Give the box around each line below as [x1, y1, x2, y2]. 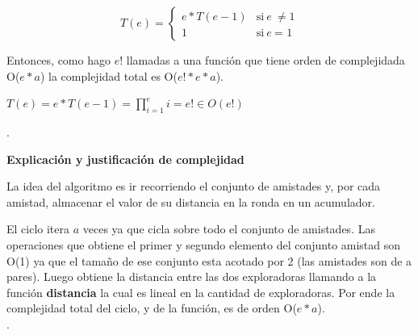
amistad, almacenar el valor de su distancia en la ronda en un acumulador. [6, 193, 375, 210]
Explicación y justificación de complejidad [6, 150, 245, 167]
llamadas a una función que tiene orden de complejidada [126, 52, 405, 68]
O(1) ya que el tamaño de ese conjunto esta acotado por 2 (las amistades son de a [6, 252, 412, 269]
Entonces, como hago [6, 52, 111, 68]
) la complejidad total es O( [40, 67, 178, 84]
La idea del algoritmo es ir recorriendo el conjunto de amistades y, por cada [6, 178, 381, 195]
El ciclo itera [6, 220, 70, 237]
